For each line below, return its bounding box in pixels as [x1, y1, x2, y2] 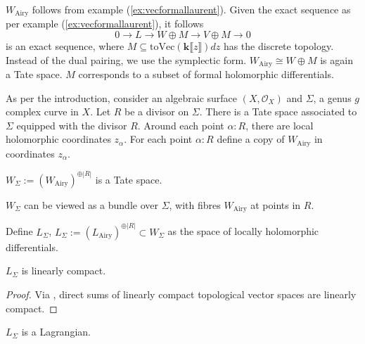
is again [320, 52, 353, 67]
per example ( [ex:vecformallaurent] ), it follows [6, 16, 204, 31]
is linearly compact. [21, 263, 106, 278]
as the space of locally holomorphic [167, 224, 319, 238]
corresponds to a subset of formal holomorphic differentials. [78, 67, 334, 82]
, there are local [245, 117, 314, 132]
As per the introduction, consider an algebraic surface [6, 90, 238, 105]
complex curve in [6, 104, 79, 119]
